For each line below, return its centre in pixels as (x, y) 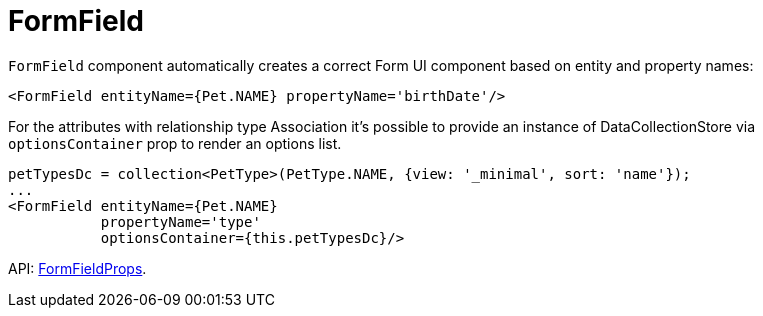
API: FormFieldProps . (77, 268)
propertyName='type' (180, 221)
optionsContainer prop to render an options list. (175, 143)
